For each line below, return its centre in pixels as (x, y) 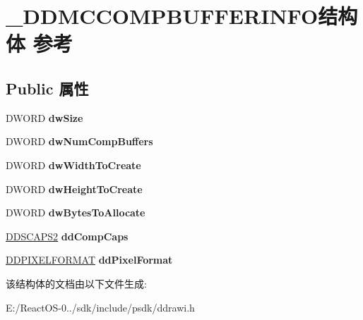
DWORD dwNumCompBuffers (79, 141)
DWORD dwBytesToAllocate (76, 213)
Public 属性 (47, 88)
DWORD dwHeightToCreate (74, 189)
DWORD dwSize (44, 117)
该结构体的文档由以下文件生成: (76, 283)
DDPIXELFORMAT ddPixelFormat (89, 260)
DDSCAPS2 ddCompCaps (67, 236)
